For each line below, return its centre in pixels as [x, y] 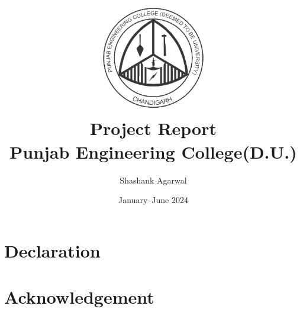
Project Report [153, 128]
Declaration [52, 250]
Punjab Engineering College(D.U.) [153, 151]
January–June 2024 [153, 200]
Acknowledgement [79, 297]
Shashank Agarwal [153, 180]
